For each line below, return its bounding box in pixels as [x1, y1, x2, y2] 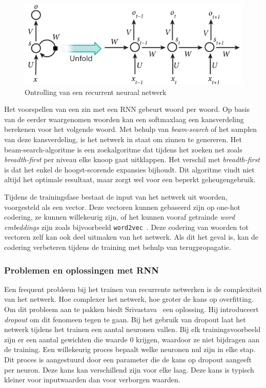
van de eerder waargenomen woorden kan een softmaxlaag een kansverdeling [4, 113, 244, 124]
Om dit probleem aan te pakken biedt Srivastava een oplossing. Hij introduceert [4, 304, 259, 315]
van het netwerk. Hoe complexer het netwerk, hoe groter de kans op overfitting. [4, 294, 254, 304]
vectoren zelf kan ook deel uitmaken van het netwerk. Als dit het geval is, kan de [4, 231, 259, 242]
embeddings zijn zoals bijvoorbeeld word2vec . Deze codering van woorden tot [4, 221, 249, 232]
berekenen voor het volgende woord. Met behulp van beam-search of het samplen [4, 124, 257, 134]
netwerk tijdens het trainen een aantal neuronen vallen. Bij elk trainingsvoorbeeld [4, 324, 261, 335]
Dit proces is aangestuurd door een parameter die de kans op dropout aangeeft [4, 354, 252, 365]
